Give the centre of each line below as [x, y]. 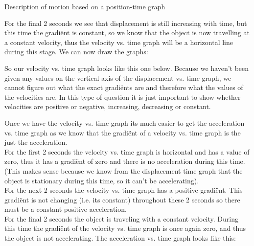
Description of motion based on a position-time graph [85, 6]
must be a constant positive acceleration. [66, 209]
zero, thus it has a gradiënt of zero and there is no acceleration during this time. [125, 161]
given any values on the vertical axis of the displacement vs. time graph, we [118, 78]
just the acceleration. [36, 142]
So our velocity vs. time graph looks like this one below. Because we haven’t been [127, 68]
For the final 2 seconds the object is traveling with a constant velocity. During [121, 218]
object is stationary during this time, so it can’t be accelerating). [102, 180]
